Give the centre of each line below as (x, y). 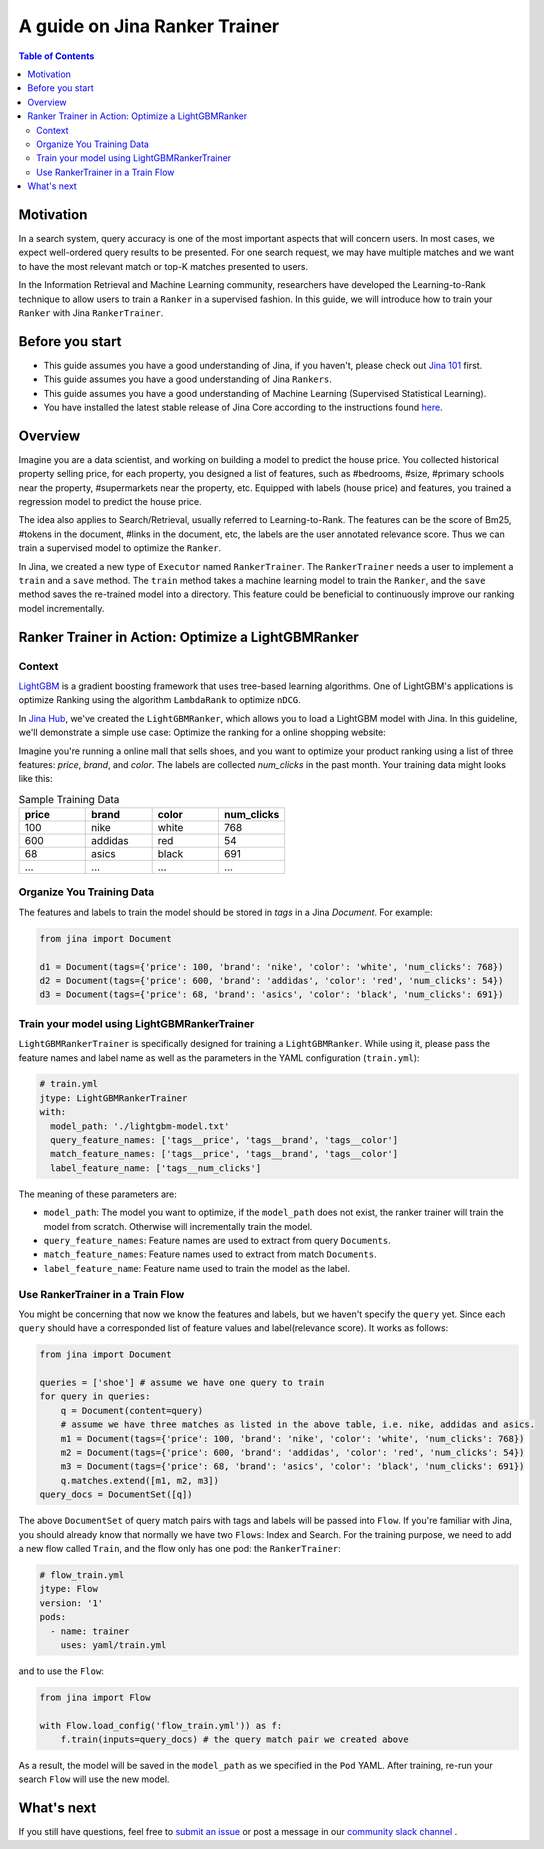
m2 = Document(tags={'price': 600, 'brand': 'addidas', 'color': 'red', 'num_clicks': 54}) (292, 1453)
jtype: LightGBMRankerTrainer (113, 1098)
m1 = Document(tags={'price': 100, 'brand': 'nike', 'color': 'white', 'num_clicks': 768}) (292, 1438)
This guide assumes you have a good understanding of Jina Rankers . (187, 379)
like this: (35, 779)
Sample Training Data (69, 799)
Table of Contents (56, 56)
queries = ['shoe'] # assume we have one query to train (182, 1383)
